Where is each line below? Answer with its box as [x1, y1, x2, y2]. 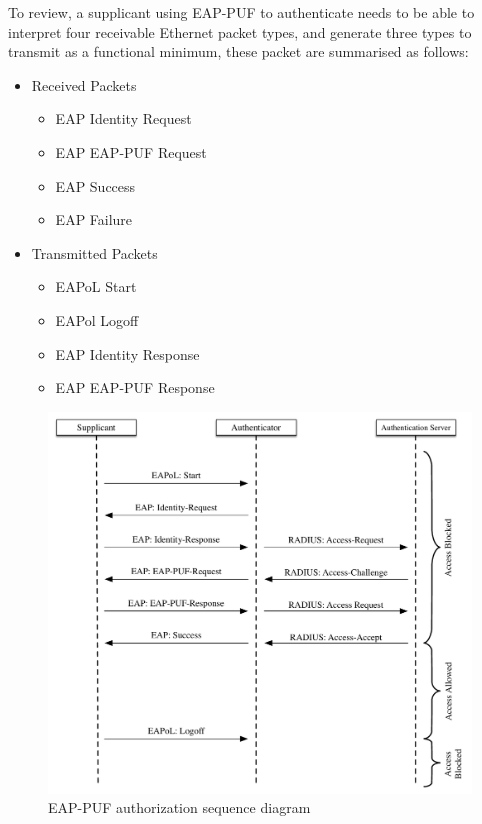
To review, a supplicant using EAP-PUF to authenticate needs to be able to [8, 2, 475, 22]
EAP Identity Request [55, 108, 192, 129]
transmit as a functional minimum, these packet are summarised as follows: [8, 41, 469, 62]
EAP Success [55, 175, 136, 196]
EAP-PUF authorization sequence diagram [48, 797, 311, 818]
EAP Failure [55, 209, 133, 230]
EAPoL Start [55, 276, 137, 297]
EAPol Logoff [55, 309, 139, 330]
